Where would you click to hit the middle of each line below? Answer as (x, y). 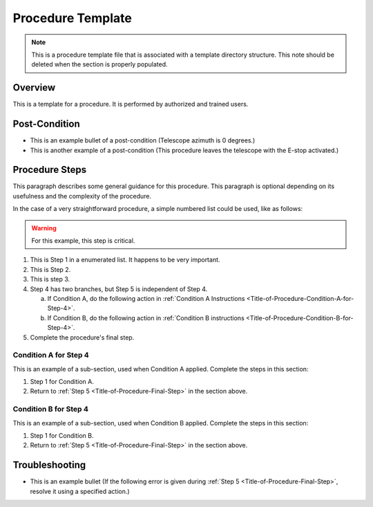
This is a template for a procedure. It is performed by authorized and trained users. (131, 104)
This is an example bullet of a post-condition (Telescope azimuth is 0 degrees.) (143, 140)
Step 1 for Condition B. (62, 435)
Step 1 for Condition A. (62, 382)
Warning (44, 228)
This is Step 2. (50, 269)
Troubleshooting (49, 465)
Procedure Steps (49, 170)
